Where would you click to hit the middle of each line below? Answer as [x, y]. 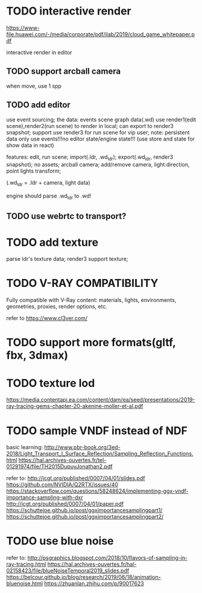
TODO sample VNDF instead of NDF [97, 431]
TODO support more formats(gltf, [91, 343]
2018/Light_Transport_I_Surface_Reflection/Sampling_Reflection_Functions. [100, 454]
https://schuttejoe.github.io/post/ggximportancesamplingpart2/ [85, 517]
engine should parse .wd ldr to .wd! [49, 196]
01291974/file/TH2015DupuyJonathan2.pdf [59, 467]
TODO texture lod [51, 383]
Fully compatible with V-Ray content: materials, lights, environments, [91, 300]
